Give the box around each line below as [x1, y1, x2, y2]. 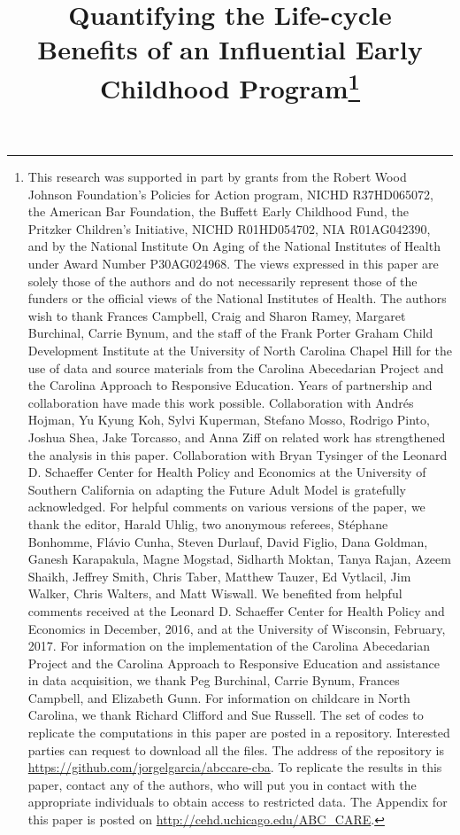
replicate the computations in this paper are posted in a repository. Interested [27, 723, 450, 742]
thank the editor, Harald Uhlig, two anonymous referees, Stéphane [27, 514, 388, 533]
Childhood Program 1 [99, 66, 361, 105]
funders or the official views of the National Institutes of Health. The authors [27, 289, 447, 308]
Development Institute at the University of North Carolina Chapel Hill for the [27, 341, 453, 360]
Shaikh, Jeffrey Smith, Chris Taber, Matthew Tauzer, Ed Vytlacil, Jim [27, 566, 411, 585]
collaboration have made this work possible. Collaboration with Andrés [27, 393, 414, 411]
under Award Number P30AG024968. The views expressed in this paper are [27, 254, 439, 273]
